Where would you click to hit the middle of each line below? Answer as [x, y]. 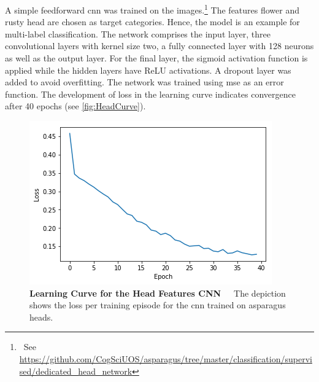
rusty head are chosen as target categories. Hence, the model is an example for [152, 22]
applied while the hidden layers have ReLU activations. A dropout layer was [148, 70]
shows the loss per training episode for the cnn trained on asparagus [158, 305]
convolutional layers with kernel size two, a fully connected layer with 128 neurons [159, 46]
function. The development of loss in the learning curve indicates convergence [150, 94]
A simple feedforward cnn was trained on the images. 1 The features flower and [152, 9]
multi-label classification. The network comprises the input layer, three [138, 33]
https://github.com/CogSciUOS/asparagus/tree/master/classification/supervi [166, 358]
